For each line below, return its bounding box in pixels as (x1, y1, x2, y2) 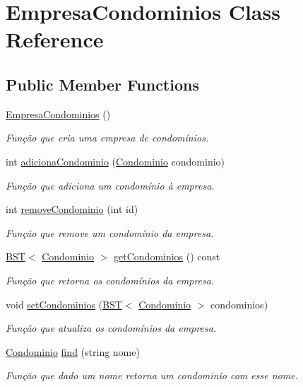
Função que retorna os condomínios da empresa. (6, 272, 215, 287)
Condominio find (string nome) (6, 344, 140, 359)
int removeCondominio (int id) (6, 202, 138, 216)
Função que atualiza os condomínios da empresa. (6, 320, 217, 335)
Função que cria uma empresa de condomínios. (6, 130, 209, 145)
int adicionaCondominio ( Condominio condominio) (6, 154, 225, 168)
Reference (6, 25, 104, 54)
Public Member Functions (6, 73, 199, 95)
